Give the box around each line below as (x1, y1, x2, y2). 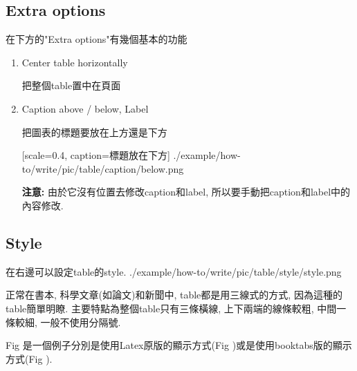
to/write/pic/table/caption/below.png (21, 161, 184, 175)
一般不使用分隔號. (40, 314, 121, 329)
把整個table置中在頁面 (21, 78, 121, 93)
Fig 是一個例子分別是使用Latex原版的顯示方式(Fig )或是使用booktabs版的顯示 (6, 338, 352, 352)
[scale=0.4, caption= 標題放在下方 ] (21, 148, 170, 162)
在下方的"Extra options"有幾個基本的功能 (6, 32, 187, 46)
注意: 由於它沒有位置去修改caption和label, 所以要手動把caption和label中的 (21, 184, 351, 199)
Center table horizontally (21, 55, 128, 69)
